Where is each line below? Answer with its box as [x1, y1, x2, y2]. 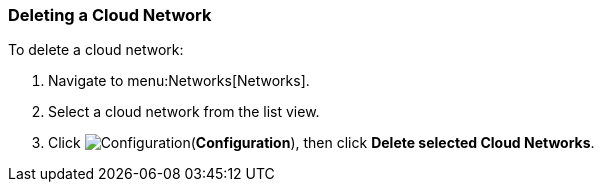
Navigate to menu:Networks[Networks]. [48, 72, 310, 90]
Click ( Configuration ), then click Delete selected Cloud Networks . [48, 134, 595, 152]
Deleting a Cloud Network [8, 5, 212, 25]
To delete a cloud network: [8, 41, 184, 59]
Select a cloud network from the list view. [48, 103, 320, 121]
